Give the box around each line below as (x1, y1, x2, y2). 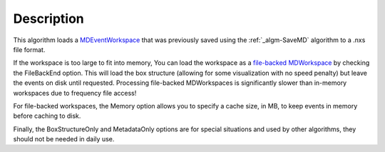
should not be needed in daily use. (13, 135, 115, 143)
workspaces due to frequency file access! (13, 88, 137, 97)
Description (13, 11, 85, 26)
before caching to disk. (13, 111, 81, 121)
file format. (13, 45, 46, 54)
